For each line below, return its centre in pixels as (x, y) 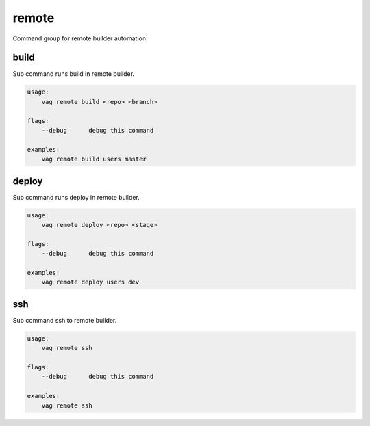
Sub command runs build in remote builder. (74, 74)
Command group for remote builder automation (79, 38)
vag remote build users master (94, 159)
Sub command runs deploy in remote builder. (76, 197)
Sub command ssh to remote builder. (65, 320)
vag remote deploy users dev (90, 282)
